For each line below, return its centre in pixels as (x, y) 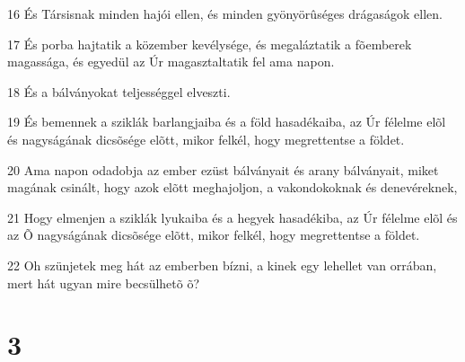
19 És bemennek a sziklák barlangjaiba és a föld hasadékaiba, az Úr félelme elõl (227, 122)
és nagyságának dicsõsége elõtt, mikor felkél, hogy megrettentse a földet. (206, 139)
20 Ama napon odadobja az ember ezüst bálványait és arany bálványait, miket (223, 169)
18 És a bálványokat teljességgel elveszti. (119, 91)
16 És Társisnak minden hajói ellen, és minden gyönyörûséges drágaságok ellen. (225, 13)
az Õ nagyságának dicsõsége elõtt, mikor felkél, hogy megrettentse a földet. (214, 235)
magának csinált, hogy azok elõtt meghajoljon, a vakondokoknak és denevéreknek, (232, 187)
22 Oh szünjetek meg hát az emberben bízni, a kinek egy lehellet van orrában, (222, 265)
